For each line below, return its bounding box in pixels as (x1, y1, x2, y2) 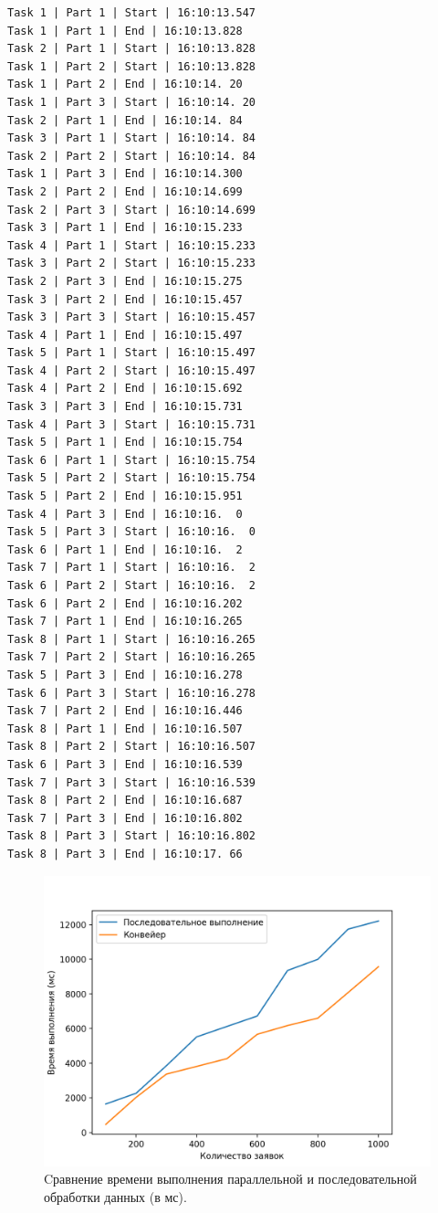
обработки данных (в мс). (44, 1187, 187, 1206)
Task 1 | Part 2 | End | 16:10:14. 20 (7, 78, 243, 91)
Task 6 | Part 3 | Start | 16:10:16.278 (7, 686, 256, 700)
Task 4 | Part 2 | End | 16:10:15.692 (7, 382, 243, 396)
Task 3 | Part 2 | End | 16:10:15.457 (7, 292, 243, 306)
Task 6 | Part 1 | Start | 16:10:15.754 (7, 453, 256, 467)
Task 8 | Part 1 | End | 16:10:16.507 (7, 722, 243, 735)
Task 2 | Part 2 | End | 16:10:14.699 (7, 185, 243, 198)
